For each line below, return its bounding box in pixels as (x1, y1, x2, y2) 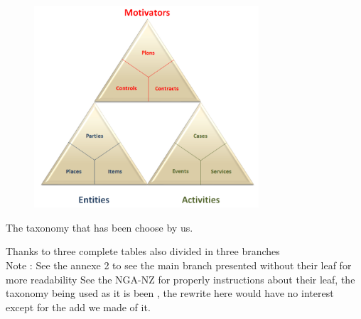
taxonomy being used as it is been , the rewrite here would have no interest (6, 286, 334, 301)
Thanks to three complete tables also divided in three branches (6, 244, 280, 259)
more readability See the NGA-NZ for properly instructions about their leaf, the (6, 271, 355, 286)
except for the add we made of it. (6, 299, 151, 314)
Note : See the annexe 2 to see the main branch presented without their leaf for (6, 257, 352, 272)
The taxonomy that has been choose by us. (6, 220, 193, 234)
